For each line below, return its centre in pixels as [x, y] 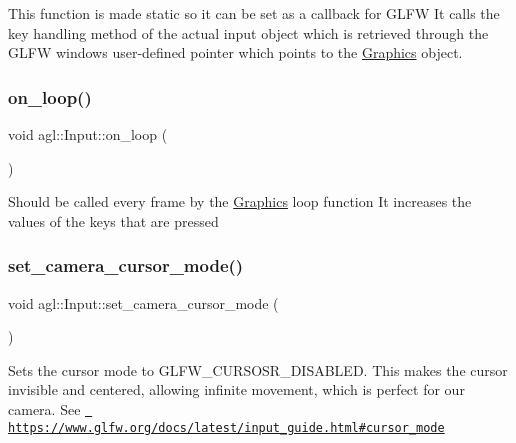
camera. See [44, 408]
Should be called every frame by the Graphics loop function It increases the [240, 201]
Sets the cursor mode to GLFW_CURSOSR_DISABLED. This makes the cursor [258, 369]
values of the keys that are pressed [113, 220]
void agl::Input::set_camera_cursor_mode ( [143, 302]
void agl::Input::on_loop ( [88, 134]
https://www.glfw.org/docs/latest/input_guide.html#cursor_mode [226, 427]
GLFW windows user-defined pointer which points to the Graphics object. [235, 52]
